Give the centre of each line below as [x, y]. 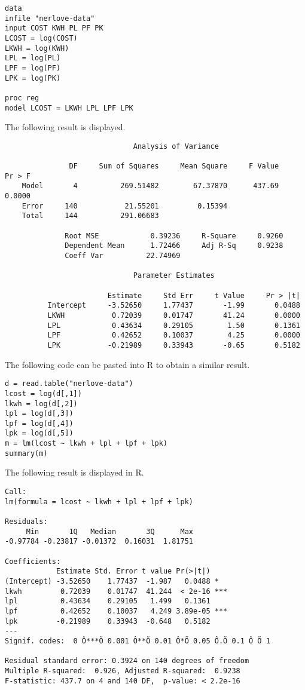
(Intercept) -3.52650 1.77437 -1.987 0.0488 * [112, 581]
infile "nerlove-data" [50, 18]
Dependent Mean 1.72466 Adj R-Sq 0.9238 [174, 246]
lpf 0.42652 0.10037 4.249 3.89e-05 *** [116, 611]
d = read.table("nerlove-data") [69, 384]
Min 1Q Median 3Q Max [109, 531]
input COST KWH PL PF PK [54, 28]
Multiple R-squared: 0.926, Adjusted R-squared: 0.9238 [123, 671]
